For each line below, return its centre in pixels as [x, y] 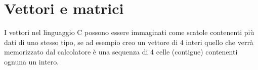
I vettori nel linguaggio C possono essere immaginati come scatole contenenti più [129, 32]
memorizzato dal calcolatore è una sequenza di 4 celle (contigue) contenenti [121, 52]
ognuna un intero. [32, 61]
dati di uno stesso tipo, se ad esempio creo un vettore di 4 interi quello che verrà [129, 42]
